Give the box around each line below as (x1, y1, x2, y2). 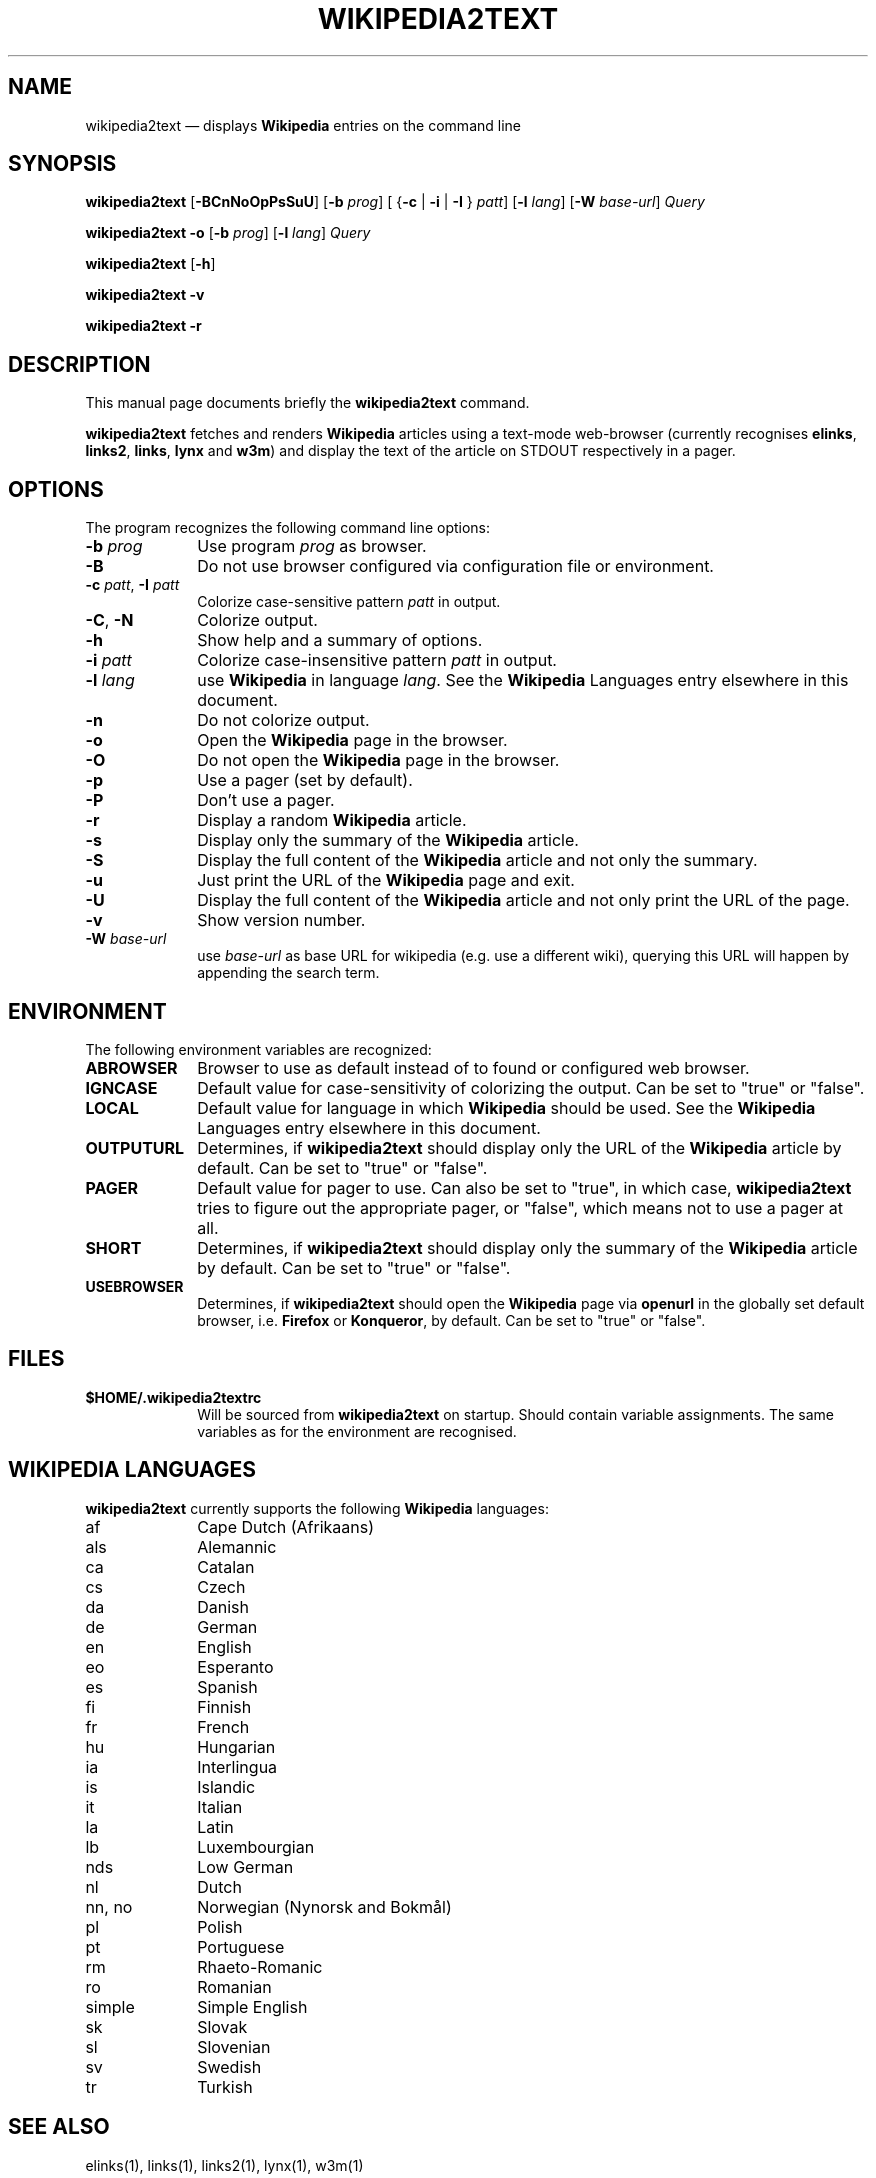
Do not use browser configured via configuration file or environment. (197, 556, 714, 577)
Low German (197, 1856, 294, 1877)
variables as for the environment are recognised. (197, 1422, 517, 1440)
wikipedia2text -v (85, 286, 205, 304)
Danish (197, 1596, 249, 1617)
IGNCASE (85, 1077, 158, 1098)
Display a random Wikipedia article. (197, 810, 467, 831)
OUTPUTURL (85, 1137, 185, 1158)
